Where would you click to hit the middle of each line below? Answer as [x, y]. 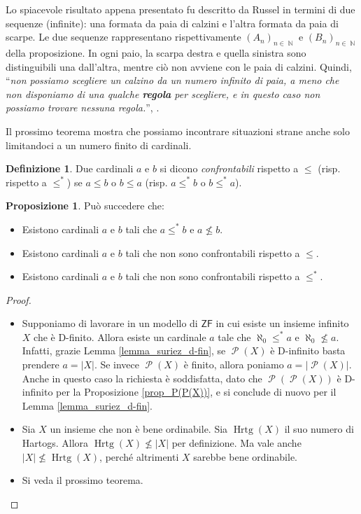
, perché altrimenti [139, 456]
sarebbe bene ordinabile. [245, 456]
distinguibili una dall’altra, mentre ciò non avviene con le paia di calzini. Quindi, [179, 66]
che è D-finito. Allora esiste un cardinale [120, 336]
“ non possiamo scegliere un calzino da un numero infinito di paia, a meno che [172, 80]
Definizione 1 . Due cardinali [70, 168]
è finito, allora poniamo [234, 364]
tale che [234, 336]
